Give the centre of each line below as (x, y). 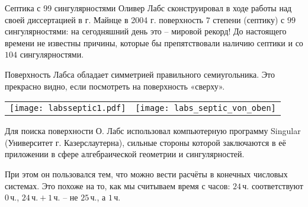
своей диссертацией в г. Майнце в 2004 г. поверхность (104, 19)
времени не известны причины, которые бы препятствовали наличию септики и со (154, 42)
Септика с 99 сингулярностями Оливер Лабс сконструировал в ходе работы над (148, 8)
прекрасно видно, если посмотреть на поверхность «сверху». (115, 86)
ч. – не (66, 197)
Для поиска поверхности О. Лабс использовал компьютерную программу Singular (153, 131)
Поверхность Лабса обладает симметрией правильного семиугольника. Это (140, 74)
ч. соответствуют (273, 185)
